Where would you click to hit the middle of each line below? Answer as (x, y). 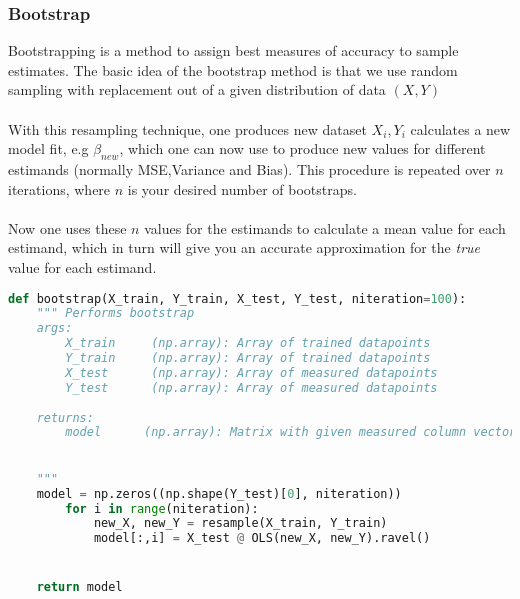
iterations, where (59, 188)
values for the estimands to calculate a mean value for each (325, 227)
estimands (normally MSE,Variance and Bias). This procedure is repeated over (249, 168)
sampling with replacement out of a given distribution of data (197, 89)
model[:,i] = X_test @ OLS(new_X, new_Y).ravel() (262, 538)
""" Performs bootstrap (115, 313)
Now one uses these (67, 227)
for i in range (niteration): (162, 508)
